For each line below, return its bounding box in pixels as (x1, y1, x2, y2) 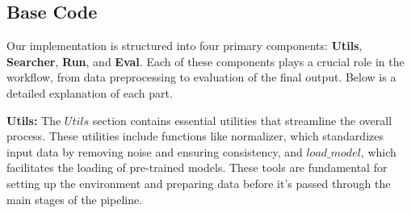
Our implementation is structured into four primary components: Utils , (6, 37, 363, 54)
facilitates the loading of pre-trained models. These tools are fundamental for (6, 159, 388, 176)
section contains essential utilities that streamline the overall (92, 111, 392, 128)
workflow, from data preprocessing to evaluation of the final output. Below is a (6, 69, 396, 86)
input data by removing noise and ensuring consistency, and (6, 143, 303, 160)
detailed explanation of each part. (6, 84, 173, 101)
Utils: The (6, 111, 61, 128)
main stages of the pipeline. (6, 190, 143, 207)
